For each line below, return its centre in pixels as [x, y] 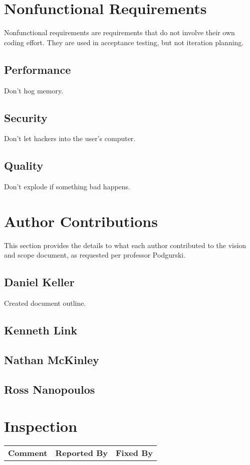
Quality [24, 165]
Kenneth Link [41, 330]
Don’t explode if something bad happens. [67, 187]
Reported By [81, 453]
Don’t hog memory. [34, 90]
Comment [28, 453]
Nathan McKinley [52, 359]
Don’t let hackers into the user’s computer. [70, 138]
